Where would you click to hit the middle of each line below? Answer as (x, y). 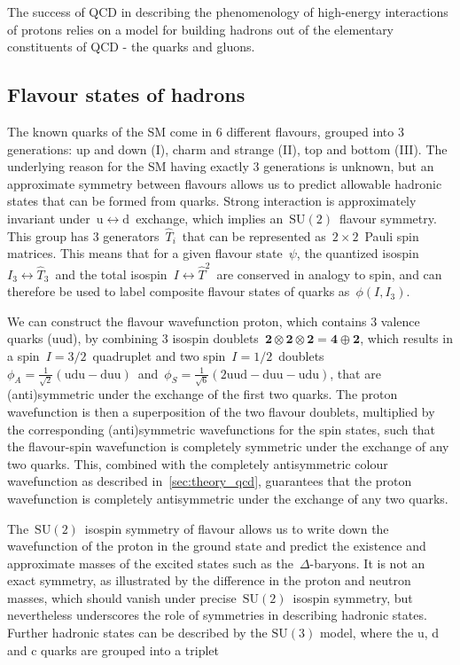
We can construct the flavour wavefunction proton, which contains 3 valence (214, 321)
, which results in (406, 338)
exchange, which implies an (210, 218)
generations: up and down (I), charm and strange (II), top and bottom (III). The (227, 149)
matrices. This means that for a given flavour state (145, 253)
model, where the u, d (379, 633)
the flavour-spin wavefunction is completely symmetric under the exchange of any (228, 446)
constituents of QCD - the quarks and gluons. (131, 47)
